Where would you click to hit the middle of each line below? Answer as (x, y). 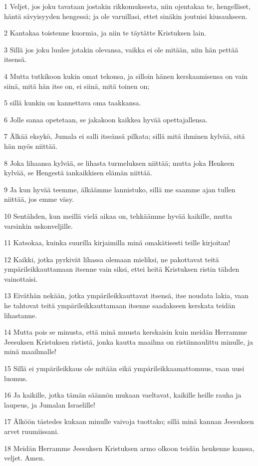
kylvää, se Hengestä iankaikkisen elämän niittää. (78, 173)
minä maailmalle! (30, 351)
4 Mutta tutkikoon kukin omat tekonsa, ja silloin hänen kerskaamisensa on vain (126, 76)
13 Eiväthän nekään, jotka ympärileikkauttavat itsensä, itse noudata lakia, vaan (127, 295)
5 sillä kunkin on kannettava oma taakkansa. (73, 103)
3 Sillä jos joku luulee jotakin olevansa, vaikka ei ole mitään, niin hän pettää (121, 49)
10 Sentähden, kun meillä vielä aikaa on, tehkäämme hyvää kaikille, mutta (118, 216)
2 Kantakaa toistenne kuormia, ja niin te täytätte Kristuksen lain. (105, 33)
